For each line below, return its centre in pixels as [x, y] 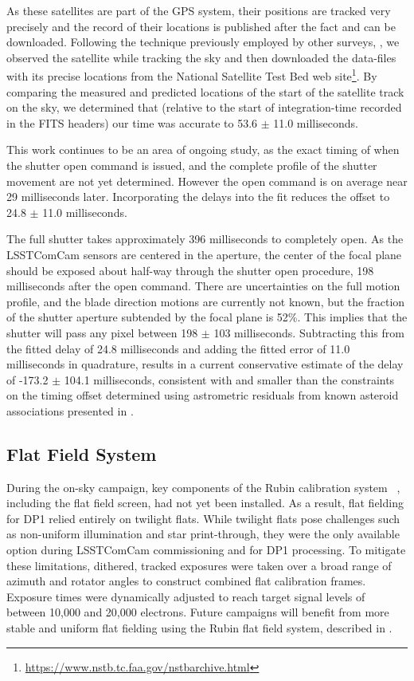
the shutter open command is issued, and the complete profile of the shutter [192, 165]
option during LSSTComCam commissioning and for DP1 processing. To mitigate [206, 550]
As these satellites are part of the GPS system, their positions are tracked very [199, 10]
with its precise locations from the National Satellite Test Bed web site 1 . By [192, 75]
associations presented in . [70, 410]
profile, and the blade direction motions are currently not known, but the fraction [206, 301]
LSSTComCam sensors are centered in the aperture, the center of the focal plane [204, 254]
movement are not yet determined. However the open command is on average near [207, 181]
